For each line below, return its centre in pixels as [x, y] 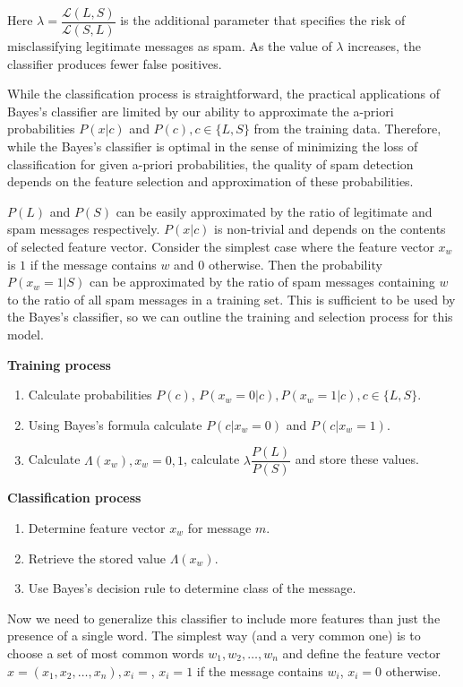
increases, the [385, 46]
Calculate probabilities [90, 395]
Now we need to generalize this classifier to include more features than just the [224, 618]
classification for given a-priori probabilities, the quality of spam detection [210, 163]
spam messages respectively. [84, 229]
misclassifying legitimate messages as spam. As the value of [170, 46]
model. [26, 334]
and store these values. [357, 459]
